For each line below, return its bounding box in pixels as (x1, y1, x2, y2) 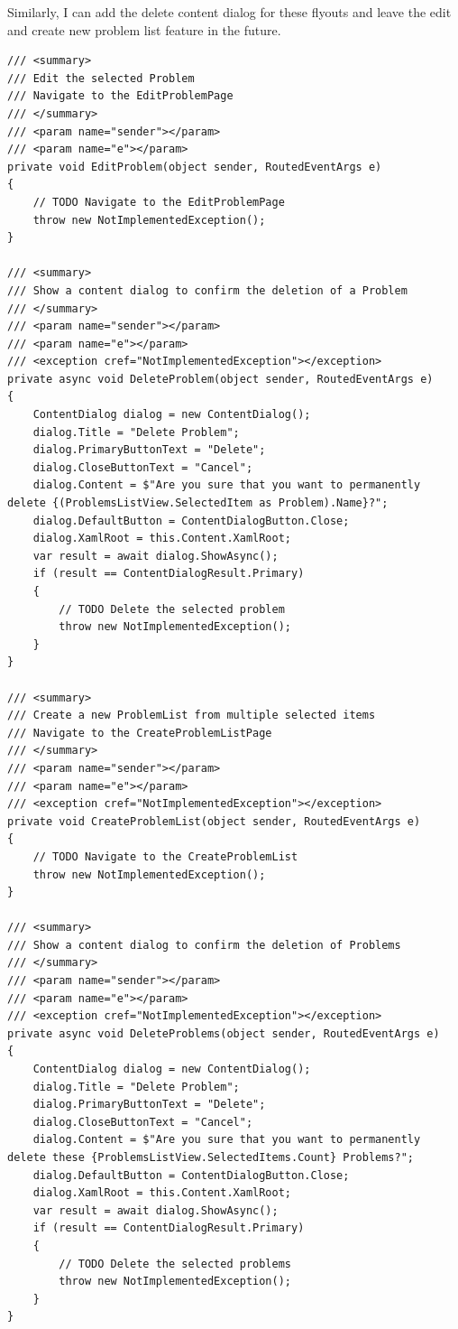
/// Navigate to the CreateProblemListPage (7, 726, 272, 739)
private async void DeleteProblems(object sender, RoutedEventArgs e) (7, 1027, 440, 1040)
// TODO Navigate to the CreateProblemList (32, 850, 298, 863)
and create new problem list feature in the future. (7, 20, 281, 39)
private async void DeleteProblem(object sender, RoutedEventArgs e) (7, 372, 434, 386)
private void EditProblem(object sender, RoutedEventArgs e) (7, 160, 382, 173)
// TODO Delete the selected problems (59, 1257, 291, 1270)
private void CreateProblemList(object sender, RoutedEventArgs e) (7, 814, 421, 828)
